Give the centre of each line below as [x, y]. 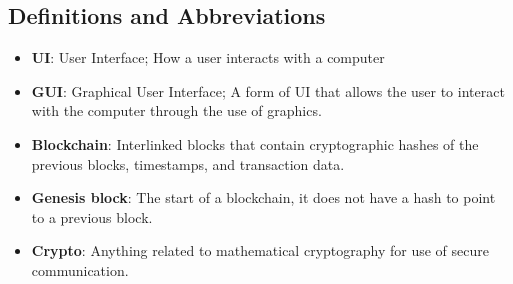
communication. [80, 269]
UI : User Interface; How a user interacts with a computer [208, 57]
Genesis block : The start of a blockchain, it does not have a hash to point [263, 197]
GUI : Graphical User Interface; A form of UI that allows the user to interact [268, 90]
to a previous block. [92, 216]
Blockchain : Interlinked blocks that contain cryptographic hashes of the [255, 143]
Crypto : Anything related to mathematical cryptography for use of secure [260, 250]
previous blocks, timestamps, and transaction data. [188, 163]
